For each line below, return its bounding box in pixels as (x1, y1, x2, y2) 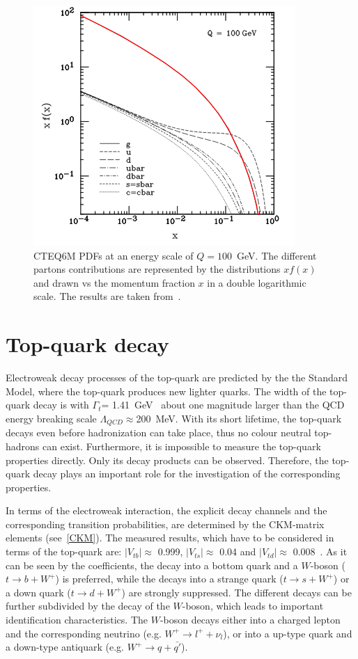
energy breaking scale (6, 411, 97, 425)
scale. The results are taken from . (33, 289, 181, 303)
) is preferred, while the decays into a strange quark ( (55, 571, 283, 586)
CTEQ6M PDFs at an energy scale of (33, 248, 194, 262)
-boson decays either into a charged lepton (159, 612, 341, 627)
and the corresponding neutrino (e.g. (6, 626, 162, 640)
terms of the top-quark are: (6, 544, 122, 559)
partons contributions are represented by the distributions (33, 262, 281, 276)
